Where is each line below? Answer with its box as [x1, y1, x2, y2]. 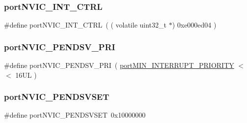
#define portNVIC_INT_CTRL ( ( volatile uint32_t [4, 20, 166, 30]
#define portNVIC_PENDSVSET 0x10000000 [4, 110, 146, 120]
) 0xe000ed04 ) [172, 20, 217, 30]
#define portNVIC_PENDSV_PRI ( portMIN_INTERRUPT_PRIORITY [4, 60, 234, 70]
